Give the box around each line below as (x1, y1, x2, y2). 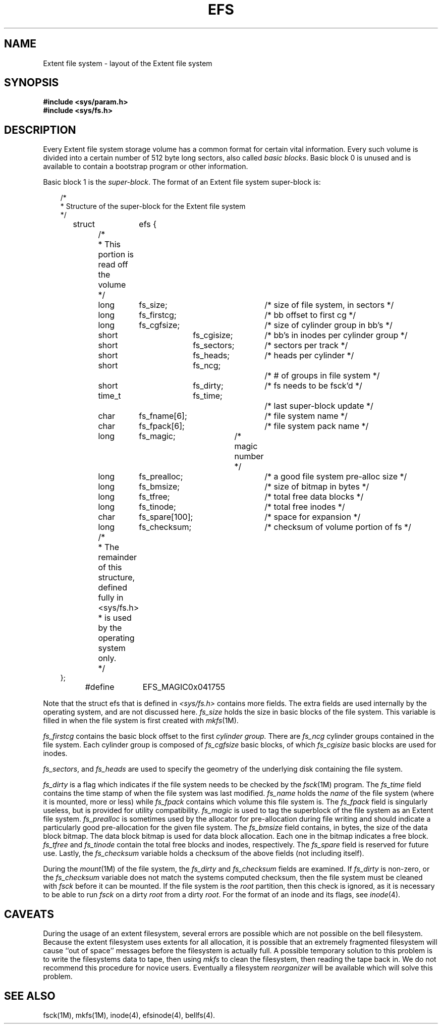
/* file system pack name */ (264, 421, 369, 431)
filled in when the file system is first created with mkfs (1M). (43, 716, 239, 725)
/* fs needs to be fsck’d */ (264, 381, 362, 391)
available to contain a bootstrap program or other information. (43, 162, 248, 171)
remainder (98, 552, 137, 563)
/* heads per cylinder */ (264, 350, 354, 361)
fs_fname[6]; (139, 411, 187, 421)
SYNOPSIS (4, 76, 59, 89)
